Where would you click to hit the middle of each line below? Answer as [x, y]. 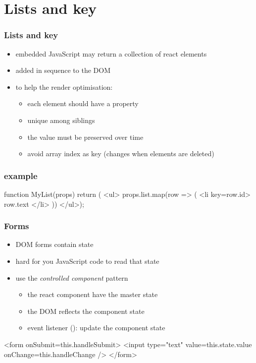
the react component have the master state [93, 294]
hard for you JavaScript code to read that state [87, 261]
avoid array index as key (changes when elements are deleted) [121, 153]
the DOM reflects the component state [86, 311]
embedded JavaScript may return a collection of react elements [111, 53]
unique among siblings [61, 120]
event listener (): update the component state [96, 328]
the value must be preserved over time [85, 137]
